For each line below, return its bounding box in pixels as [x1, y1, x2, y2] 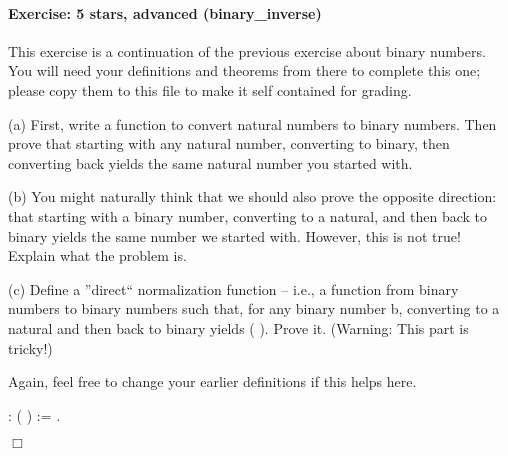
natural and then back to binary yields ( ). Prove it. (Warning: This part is [8, 317, 469, 338]
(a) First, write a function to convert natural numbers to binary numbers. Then [8, 113, 497, 134]
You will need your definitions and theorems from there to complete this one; [8, 60, 481, 81]
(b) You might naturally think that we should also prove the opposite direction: [8, 186, 497, 207]
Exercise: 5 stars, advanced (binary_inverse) [8, 2, 322, 23]
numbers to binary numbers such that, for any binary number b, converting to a [8, 298, 500, 319]
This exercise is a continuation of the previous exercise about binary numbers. [8, 40, 486, 61]
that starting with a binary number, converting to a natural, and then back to [8, 205, 488, 226]
